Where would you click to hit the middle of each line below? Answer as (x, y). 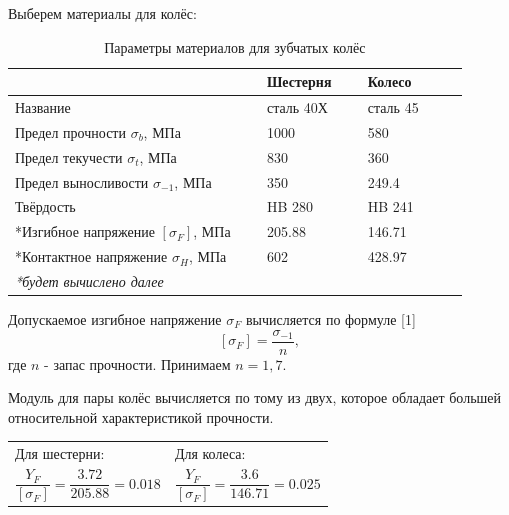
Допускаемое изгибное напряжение (115, 319)
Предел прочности (70, 131)
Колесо (389, 81)
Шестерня (299, 81)
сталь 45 (393, 107)
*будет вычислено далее (89, 280)
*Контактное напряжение (91, 256)
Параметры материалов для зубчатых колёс (235, 46)
